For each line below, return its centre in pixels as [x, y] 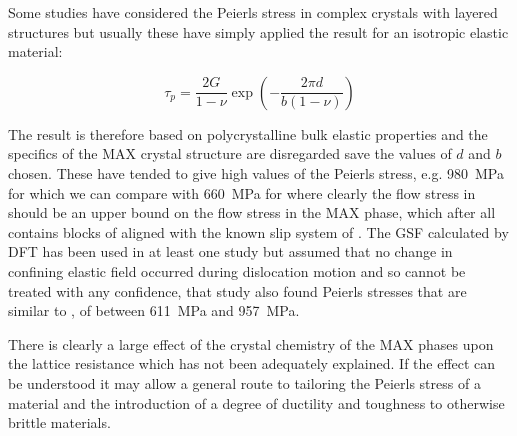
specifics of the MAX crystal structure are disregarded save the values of [230, 153]
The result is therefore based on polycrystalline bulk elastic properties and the [248, 133]
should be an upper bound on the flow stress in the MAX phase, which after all [252, 212]
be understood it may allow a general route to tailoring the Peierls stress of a [244, 382]
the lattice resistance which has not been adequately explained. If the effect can [252, 363]
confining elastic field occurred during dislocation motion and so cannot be [237, 270]
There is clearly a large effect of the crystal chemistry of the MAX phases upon [251, 343]
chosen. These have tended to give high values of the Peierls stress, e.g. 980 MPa [256, 172]
